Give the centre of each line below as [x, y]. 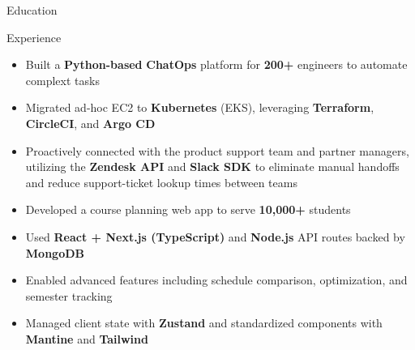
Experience [34, 37]
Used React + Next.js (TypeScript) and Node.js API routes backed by [215, 236]
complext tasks [62, 80]
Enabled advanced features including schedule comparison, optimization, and [216, 280]
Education [32, 10]
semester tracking [69, 295]
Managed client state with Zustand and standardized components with [204, 323]
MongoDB [55, 252]
